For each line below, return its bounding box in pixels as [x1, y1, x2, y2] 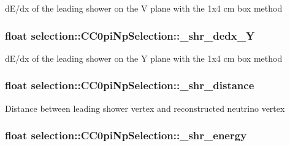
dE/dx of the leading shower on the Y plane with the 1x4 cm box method [5, 51, 283, 64]
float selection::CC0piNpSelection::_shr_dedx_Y [5, 27, 255, 43]
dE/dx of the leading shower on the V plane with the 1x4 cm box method [5, 2, 283, 14]
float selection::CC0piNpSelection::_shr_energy [5, 128, 247, 143]
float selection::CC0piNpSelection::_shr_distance [5, 78, 254, 93]
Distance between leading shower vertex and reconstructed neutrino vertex [5, 101, 285, 114]
